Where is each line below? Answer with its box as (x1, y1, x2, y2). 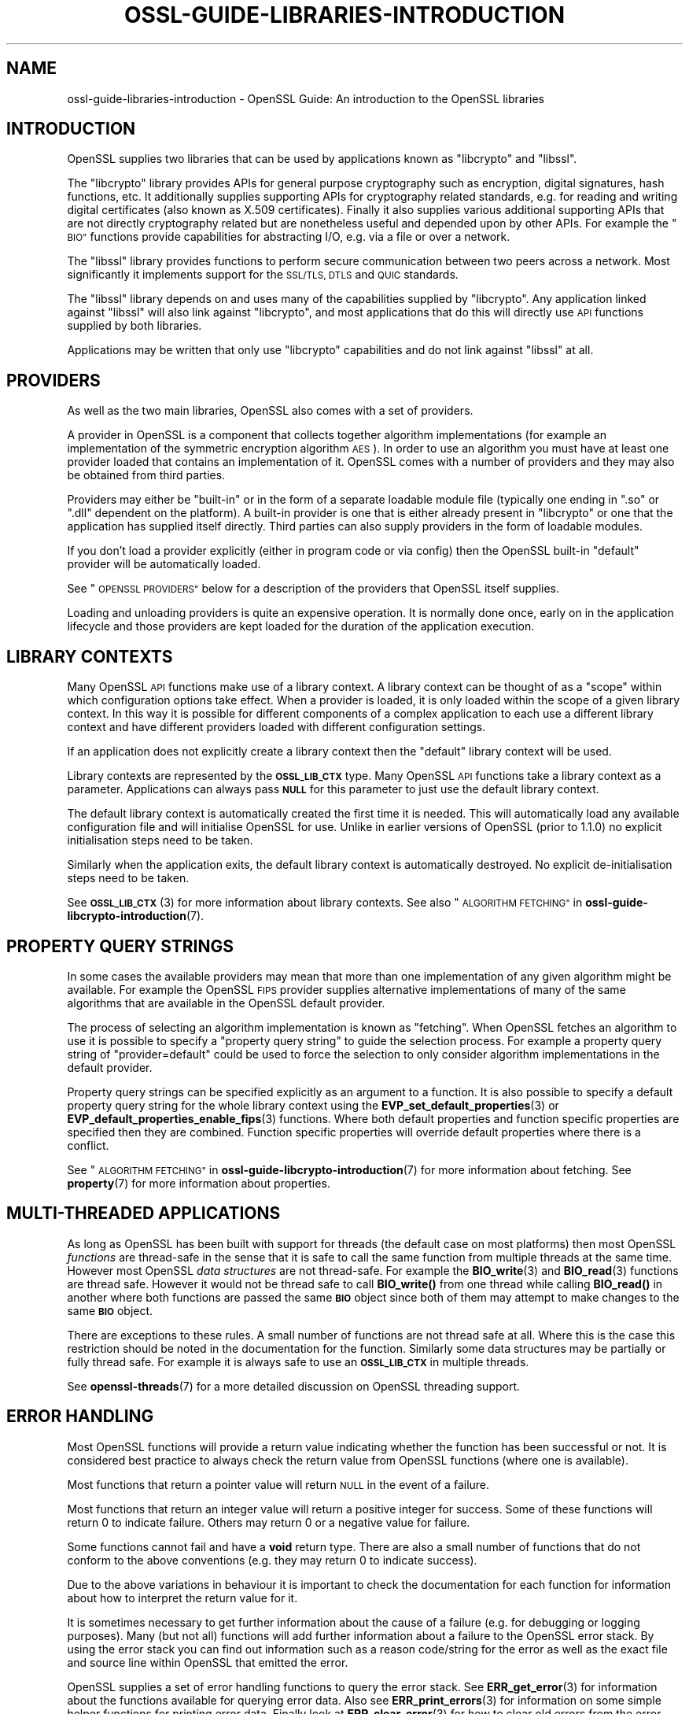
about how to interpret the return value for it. (67, 1590, 298, 1605)
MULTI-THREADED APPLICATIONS (6, 1203, 281, 1224)
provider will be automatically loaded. (67, 557, 261, 571)
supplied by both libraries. (67, 319, 202, 333)
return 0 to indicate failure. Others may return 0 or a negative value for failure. (67, 1515, 470, 1529)
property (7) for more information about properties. (67, 1176, 330, 1190)
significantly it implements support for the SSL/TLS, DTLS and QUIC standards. (67, 268, 459, 282)
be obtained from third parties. (67, 468, 226, 482)
